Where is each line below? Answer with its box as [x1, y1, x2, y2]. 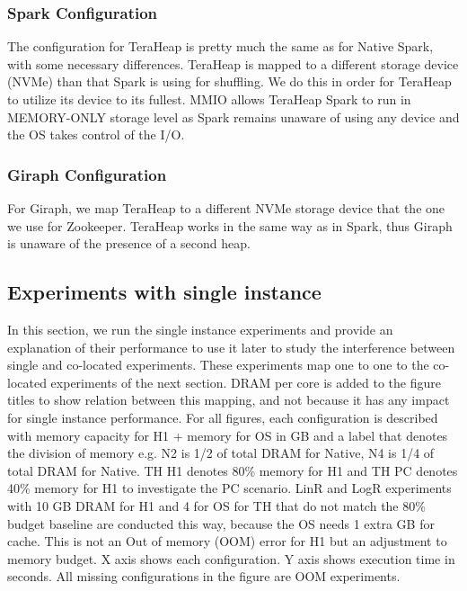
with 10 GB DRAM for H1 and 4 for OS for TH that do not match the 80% [7, 496, 426, 515]
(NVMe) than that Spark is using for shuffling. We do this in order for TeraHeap [7, 72, 452, 91]
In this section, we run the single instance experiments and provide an [7, 319, 393, 338]
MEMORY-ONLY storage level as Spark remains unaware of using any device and [7, 107, 460, 126]
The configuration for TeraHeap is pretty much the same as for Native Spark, [7, 37, 434, 56]
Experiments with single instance [7, 278, 322, 306]
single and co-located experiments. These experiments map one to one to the [7, 355, 429, 374]
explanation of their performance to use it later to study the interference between [7, 337, 455, 356]
